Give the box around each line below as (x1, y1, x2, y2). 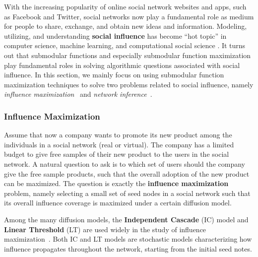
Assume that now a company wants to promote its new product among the (4, 129, 232, 140)
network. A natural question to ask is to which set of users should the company (4, 158, 245, 169)
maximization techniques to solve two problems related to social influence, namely (4, 79, 254, 89)
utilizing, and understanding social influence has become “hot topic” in (4, 30, 227, 41)
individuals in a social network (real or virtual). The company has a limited (4, 139, 234, 149)
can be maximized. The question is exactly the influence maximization (4, 178, 229, 189)
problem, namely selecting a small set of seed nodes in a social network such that (4, 188, 251, 198)
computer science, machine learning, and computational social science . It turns (4, 40, 246, 51)
